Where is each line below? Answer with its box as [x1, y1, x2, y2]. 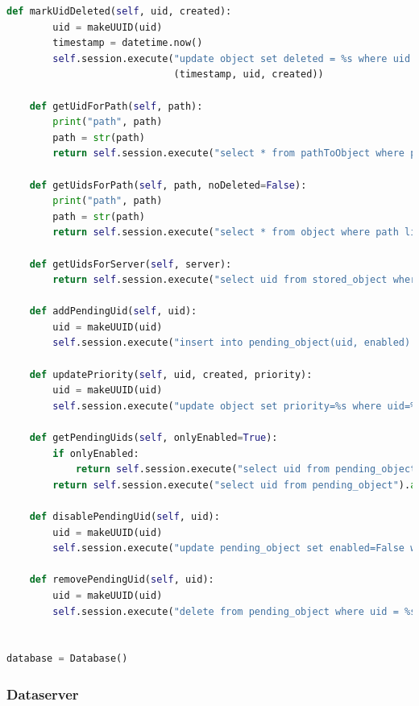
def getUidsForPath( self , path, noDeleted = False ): [29, 179, 307, 191]
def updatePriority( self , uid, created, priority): [29, 368, 313, 380]
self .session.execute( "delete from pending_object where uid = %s [52, 605, 417, 617]
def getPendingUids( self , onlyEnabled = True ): [29, 432, 278, 444]
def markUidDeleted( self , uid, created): [6, 6, 232, 17]
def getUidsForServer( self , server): [29, 258, 232, 270]
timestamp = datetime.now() [52, 37, 203, 49]
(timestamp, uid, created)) [173, 69, 324, 81]
